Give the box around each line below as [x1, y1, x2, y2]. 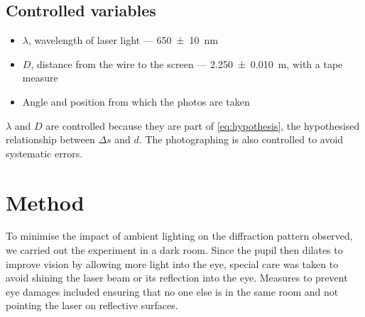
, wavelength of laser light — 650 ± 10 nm [28, 33, 218, 48]
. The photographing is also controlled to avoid [138, 132, 344, 147]
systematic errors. [6, 145, 83, 160]
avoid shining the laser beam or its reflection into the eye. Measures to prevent [6, 270, 348, 285]
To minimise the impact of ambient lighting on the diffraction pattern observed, [6, 228, 353, 243]
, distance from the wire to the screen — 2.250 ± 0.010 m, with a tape [31, 56, 343, 71]
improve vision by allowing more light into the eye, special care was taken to [6, 256, 339, 271]
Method [6, 187, 85, 216]
